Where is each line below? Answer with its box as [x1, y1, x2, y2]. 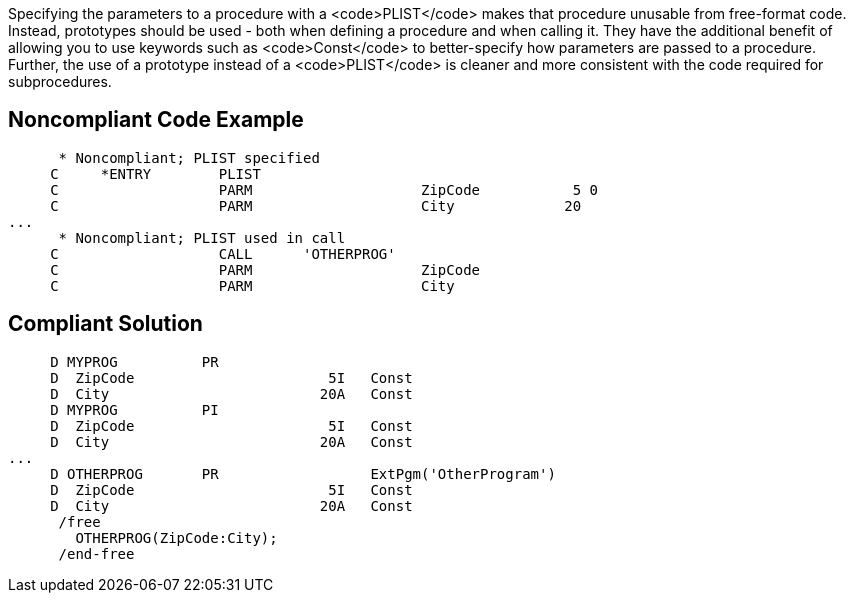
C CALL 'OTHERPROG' [50, 245, 396, 262]
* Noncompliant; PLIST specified [58, 149, 320, 166]
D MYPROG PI [50, 401, 219, 418]
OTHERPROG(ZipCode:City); [75, 529, 278, 546]
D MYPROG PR [50, 353, 219, 370]
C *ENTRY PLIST [50, 165, 261, 182]
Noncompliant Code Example [8, 107, 304, 133]
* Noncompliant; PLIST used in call [58, 229, 346, 246]
